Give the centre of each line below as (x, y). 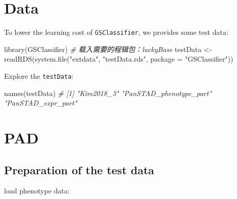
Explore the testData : (39, 76)
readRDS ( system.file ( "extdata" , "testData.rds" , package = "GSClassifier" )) (119, 59)
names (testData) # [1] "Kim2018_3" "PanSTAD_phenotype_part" (108, 93)
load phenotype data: (37, 191)
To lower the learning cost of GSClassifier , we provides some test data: (116, 32)
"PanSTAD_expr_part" (41, 103)
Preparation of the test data (79, 169)
